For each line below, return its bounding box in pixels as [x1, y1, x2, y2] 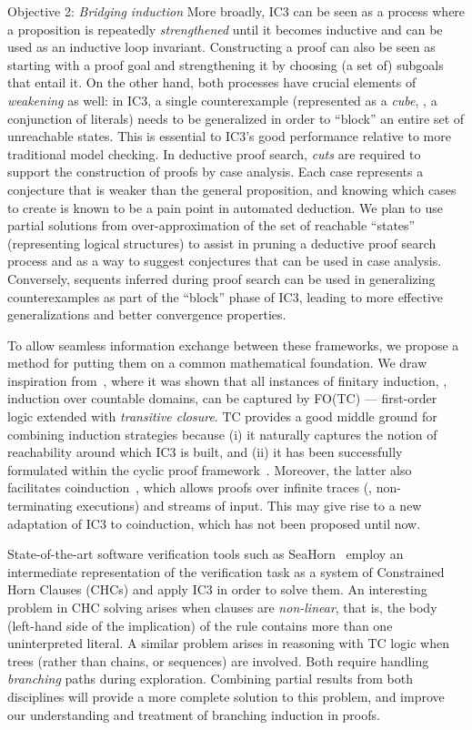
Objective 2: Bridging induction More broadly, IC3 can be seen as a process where [7, 2, 466, 20]
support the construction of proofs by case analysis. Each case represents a [7, 162, 424, 181]
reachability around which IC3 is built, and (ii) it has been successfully [7, 442, 403, 461]
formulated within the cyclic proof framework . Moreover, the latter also [7, 460, 412, 479]
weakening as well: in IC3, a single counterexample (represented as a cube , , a [7, 90, 437, 109]
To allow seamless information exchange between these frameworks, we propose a [7, 335, 459, 354]
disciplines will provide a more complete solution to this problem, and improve [7, 686, 445, 705]
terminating [7, 496, 73, 515]
